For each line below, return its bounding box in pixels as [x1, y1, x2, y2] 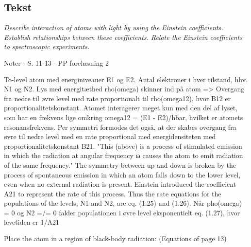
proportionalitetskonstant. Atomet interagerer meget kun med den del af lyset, [4, 103, 238, 113]
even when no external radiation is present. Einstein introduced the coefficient [4, 179, 236, 189]
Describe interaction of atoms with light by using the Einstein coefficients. [4, 22, 223, 33]
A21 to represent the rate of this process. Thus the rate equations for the [4, 188, 221, 198]
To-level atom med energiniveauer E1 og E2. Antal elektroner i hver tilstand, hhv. [4, 74, 248, 84]
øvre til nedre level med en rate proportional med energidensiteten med [4, 131, 216, 141]
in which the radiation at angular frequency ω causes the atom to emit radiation [4, 150, 243, 160]
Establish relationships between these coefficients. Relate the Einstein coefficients [4, 32, 242, 42]
